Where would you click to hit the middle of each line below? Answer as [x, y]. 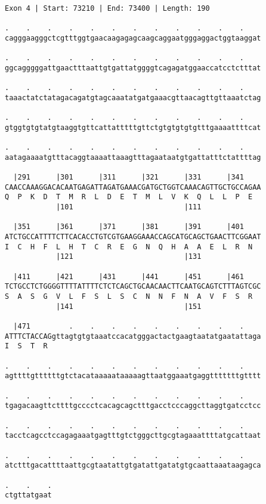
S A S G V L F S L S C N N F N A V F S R [129, 297]
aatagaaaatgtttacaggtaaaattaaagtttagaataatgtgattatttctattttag [133, 157]
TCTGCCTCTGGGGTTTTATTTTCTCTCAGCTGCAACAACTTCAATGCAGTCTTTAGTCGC [133, 287]
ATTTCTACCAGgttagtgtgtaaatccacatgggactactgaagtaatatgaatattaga [133, 336]
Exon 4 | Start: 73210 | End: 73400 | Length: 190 [107, 8]
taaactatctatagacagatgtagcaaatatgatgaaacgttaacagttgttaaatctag [133, 98]
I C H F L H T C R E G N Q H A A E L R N [129, 247]
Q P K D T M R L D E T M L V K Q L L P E [129, 197]
